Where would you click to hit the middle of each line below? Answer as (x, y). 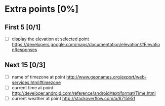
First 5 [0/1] (23, 27)
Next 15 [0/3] (25, 65)
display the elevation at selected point (50, 39)
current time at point (33, 87)
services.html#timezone (36, 82)
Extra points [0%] (41, 9)
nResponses (24, 50)
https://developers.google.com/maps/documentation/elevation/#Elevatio (86, 45)
